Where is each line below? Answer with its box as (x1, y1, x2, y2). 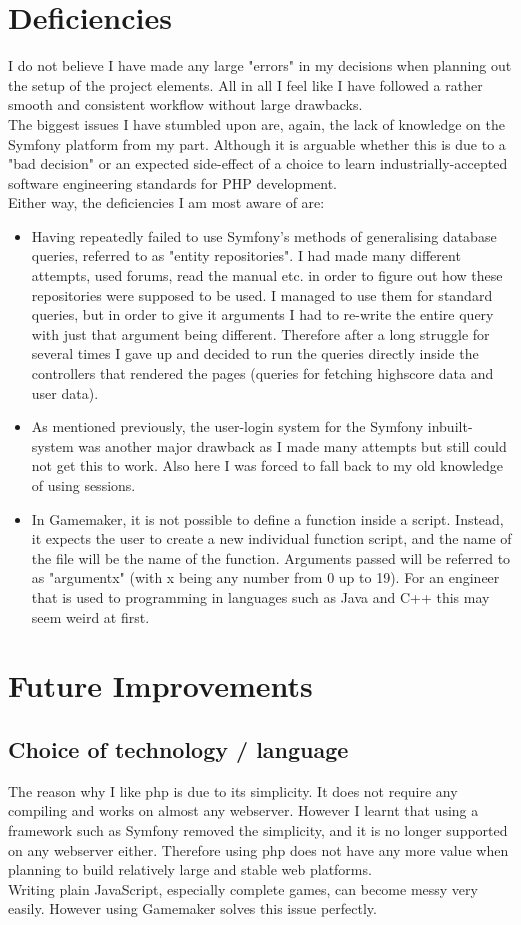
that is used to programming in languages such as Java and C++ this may (31, 586, 490, 607)
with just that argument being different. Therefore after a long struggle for (31, 323, 490, 344)
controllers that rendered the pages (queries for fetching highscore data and (31, 363, 494, 384)
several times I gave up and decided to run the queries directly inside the (31, 343, 479, 364)
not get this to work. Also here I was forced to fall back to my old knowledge (31, 455, 504, 476)
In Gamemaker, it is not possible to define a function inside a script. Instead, (31, 508, 504, 529)
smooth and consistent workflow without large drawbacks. (8, 94, 363, 115)
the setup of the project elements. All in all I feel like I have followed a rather (8, 74, 483, 95)
